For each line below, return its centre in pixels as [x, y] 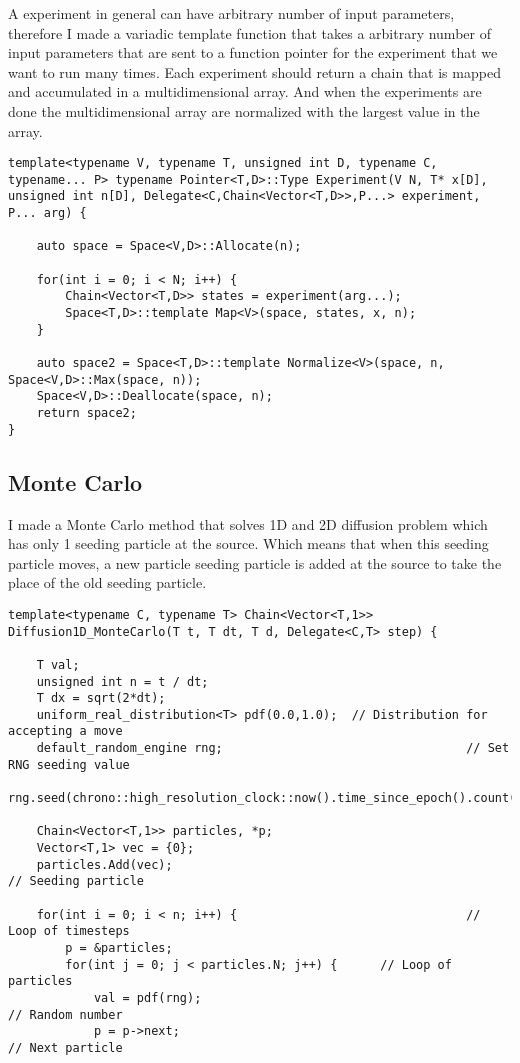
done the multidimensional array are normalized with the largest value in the [244, 110]
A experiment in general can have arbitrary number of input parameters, [231, 13]
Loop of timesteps [69, 931]
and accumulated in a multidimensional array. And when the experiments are [245, 91]
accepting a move [65, 731]
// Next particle [65, 1047]
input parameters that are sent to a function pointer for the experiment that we [253, 52]
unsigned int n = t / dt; [122, 681]
